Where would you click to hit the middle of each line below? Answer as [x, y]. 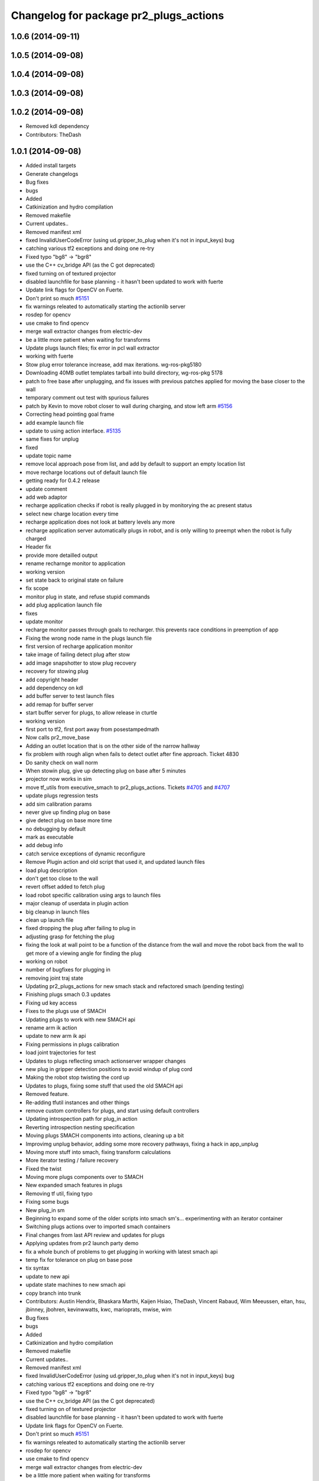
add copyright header [52, 679]
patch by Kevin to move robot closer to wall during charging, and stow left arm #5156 [129, 406]
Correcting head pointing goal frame [70, 414]
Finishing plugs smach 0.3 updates [68, 995]
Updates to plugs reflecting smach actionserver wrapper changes [106, 1061]
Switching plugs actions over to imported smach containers [98, 1227]
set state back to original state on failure [75, 580]
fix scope [37, 588]
